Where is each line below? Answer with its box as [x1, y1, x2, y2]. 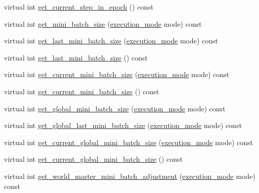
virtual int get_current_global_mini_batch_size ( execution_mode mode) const [4, 137, 253, 147]
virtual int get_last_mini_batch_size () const [4, 52, 148, 62]
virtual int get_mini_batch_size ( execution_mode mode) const [4, 18, 202, 29]
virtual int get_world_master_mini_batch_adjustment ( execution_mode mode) [4, 170, 255, 181]
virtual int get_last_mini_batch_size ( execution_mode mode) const [4, 35, 218, 46]
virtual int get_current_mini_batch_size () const [4, 86, 159, 96]
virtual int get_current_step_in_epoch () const [4, 2, 153, 12]
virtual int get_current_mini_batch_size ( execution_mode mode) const [4, 69, 229, 80]
